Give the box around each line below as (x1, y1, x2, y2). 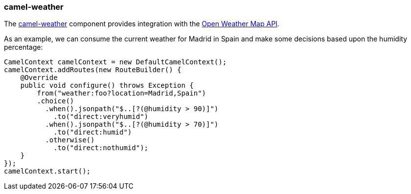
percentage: (4, 43, 43, 52)
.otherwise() (45, 136, 95, 144)
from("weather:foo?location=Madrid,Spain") (37, 89, 206, 97)
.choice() (37, 97, 74, 105)
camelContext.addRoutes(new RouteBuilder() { (4, 66, 182, 74)
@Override (20, 74, 58, 82)
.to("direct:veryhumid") (53, 113, 149, 121)
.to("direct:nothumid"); (53, 144, 149, 152)
